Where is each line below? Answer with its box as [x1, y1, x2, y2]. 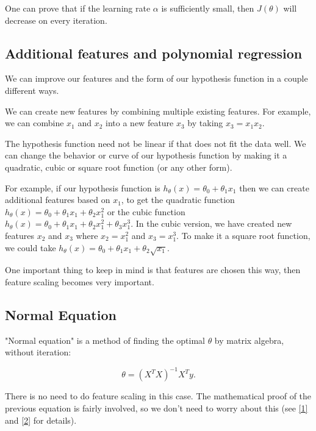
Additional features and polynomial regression [5, 43, 303, 62]
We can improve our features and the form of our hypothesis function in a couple [5, 72, 308, 85]
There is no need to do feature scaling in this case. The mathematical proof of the [5, 390, 312, 402]
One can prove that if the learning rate [5, 2, 151, 14]
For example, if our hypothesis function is [5, 181, 160, 194]
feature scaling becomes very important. [5, 275, 154, 288]
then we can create [239, 181, 309, 194]
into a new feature [106, 116, 174, 129]
